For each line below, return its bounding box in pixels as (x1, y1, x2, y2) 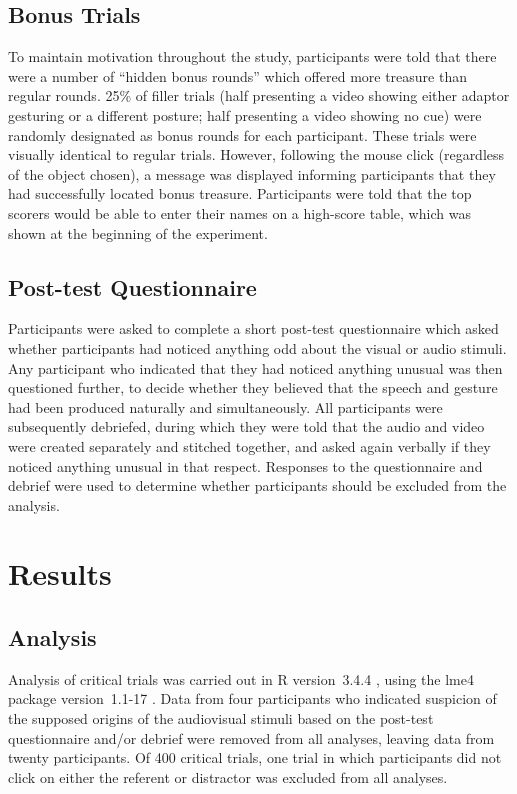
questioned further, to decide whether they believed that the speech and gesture (8, 377, 498, 398)
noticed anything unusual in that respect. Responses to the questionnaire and (8, 455, 483, 476)
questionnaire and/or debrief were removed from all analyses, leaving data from (8, 727, 495, 748)
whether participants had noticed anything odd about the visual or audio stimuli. (8, 337, 507, 358)
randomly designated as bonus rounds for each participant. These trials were (8, 124, 477, 145)
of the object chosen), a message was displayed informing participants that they (8, 163, 496, 184)
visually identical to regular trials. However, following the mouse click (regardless (8, 144, 505, 165)
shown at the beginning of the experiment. (8, 222, 268, 243)
